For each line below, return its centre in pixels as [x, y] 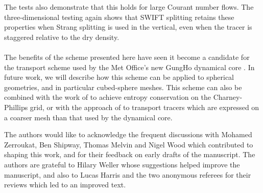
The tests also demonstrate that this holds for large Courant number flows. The [129, 7]
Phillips [16, 107]
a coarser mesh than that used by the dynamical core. [88, 117]
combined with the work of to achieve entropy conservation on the [108, 97]
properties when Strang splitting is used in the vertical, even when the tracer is [128, 27]
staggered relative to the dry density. [62, 37]
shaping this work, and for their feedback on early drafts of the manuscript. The [130, 154]
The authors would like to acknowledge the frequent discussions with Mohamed [128, 134]
